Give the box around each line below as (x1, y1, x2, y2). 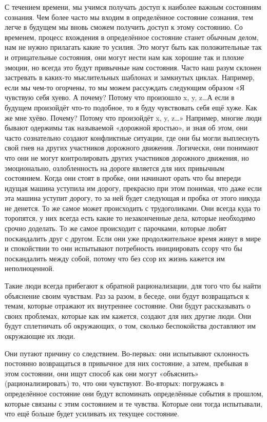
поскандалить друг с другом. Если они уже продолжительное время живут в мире (5, 233, 261, 243)
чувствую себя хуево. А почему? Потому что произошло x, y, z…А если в (5, 92, 235, 103)
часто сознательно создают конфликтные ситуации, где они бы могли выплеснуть (5, 132, 260, 143)
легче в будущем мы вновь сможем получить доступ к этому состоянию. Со (5, 22, 243, 32)
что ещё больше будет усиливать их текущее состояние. (5, 408, 179, 419)
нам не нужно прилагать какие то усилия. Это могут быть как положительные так (5, 42, 262, 52)
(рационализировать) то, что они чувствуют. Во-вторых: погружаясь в (5, 378, 224, 389)
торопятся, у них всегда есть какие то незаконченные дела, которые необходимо (5, 213, 256, 223)
